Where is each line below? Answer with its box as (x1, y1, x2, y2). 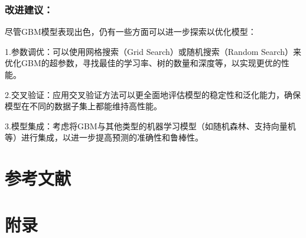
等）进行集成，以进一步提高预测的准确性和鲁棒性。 (5, 131, 203, 144)
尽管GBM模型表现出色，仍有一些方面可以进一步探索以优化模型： (5, 25, 256, 38)
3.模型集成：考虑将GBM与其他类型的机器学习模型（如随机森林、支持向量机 (5, 119, 296, 132)
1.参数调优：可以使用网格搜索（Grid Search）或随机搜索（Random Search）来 (5, 45, 302, 57)
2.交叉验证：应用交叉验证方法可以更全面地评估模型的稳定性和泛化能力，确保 (5, 88, 301, 100)
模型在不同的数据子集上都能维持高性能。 (5, 100, 162, 112)
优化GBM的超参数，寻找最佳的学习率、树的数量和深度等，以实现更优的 (5, 57, 281, 69)
